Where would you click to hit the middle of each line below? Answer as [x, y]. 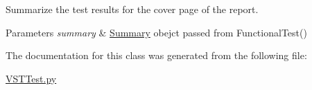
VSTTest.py [31, 78]
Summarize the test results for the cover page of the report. [132, 9]
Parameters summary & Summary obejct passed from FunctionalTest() [156, 32]
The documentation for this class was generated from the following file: [156, 55]
